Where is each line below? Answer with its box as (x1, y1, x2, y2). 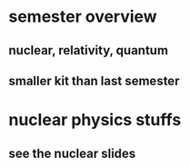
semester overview (8, 6, 157, 27)
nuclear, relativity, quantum (8, 43, 169, 58)
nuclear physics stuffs (8, 110, 182, 131)
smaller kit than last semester (8, 73, 180, 88)
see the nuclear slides (8, 145, 136, 161)
